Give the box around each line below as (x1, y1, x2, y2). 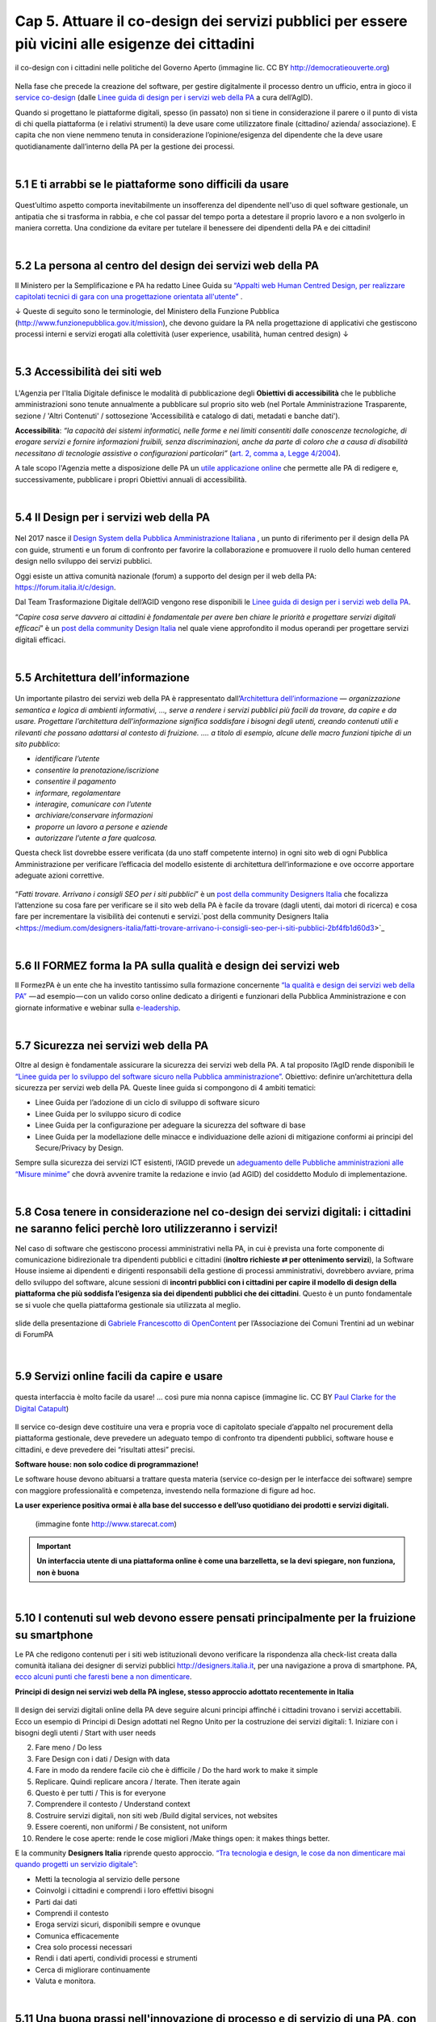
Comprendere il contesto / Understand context (35, 1800, 191, 1809)
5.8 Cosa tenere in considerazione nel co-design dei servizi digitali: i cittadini (15, 1205, 412, 1219)
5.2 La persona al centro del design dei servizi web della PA (15, 259, 319, 273)
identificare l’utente (35, 754, 100, 764)
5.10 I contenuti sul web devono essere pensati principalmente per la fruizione (15, 1611, 416, 1625)
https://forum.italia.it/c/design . (15, 582, 116, 592)
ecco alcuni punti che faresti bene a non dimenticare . (15, 1672, 192, 1681)
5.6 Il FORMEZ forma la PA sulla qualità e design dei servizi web (15, 959, 340, 972)
